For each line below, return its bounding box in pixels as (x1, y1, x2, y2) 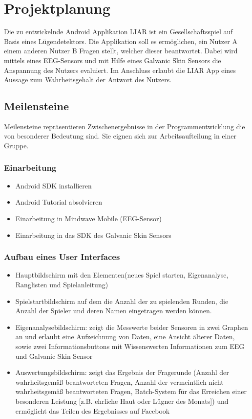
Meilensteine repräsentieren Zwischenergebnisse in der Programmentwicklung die (4, 121, 245, 131)
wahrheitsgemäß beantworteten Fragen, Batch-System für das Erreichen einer (15, 386, 247, 396)
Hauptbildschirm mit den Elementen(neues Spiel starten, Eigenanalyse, (15, 270, 229, 280)
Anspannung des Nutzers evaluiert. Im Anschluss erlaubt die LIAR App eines (4, 65, 236, 75)
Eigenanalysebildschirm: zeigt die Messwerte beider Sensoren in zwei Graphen (15, 322, 248, 332)
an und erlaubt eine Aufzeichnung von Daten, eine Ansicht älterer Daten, (15, 331, 235, 342)
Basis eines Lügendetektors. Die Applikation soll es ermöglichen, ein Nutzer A (4, 36, 237, 46)
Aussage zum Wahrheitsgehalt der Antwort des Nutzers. (4, 74, 172, 85)
